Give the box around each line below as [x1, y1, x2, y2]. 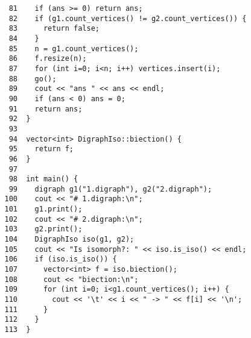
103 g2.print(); [4, 225, 83, 234]
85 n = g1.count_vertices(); [8, 44, 139, 53]
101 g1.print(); [4, 205, 83, 214]
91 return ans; [8, 104, 83, 113]
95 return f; [8, 145, 74, 154]
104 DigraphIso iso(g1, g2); [4, 235, 135, 244]
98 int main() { [8, 175, 78, 184]
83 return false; [8, 24, 100, 33]
